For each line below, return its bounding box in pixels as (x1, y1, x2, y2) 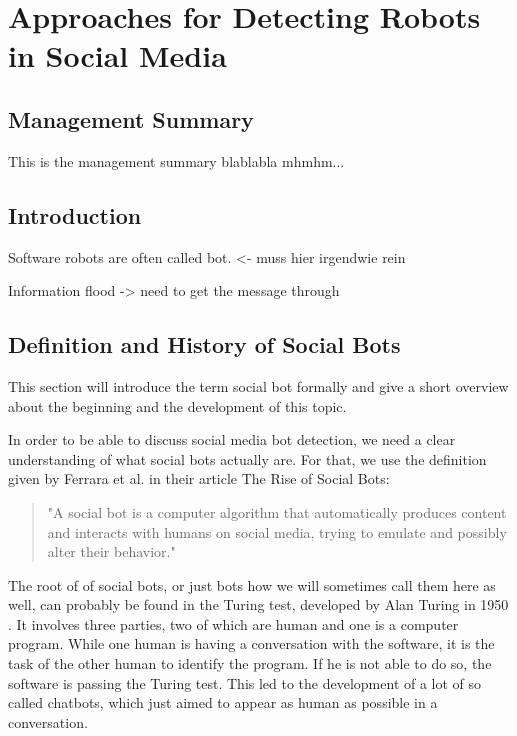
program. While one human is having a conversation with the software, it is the (8, 633, 495, 654)
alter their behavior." (47, 541, 176, 562)
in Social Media (8, 35, 227, 76)
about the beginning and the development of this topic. (8, 395, 347, 416)
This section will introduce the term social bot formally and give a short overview (8, 375, 509, 396)
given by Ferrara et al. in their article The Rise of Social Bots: (8, 468, 390, 489)
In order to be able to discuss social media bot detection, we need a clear (8, 429, 456, 450)
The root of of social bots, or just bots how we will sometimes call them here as (8, 574, 496, 595)
